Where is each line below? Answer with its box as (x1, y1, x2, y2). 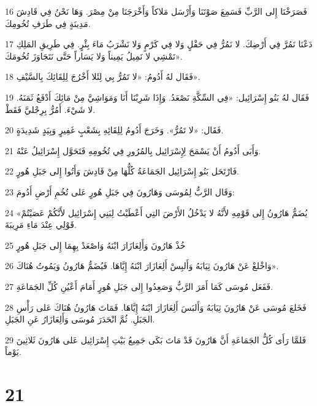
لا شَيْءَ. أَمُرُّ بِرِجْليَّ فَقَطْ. (5, 103, 96, 115)
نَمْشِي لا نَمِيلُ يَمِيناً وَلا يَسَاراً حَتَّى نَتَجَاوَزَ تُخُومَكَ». (5, 49, 183, 62)
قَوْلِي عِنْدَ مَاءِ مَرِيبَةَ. (5, 218, 77, 231)
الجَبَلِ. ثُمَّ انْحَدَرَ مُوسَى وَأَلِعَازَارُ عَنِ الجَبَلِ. (5, 313, 155, 326)
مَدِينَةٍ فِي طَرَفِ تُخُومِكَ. (5, 17, 91, 29)
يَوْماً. (5, 345, 21, 358)
